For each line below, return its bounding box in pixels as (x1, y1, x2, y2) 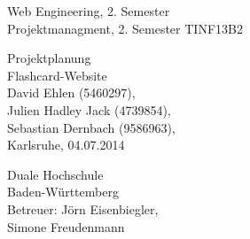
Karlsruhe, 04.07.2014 (7, 135, 125, 154)
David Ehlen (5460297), (7, 83, 136, 102)
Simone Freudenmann (7, 217, 125, 235)
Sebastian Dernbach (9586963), (7, 118, 176, 136)
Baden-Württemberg (7, 182, 119, 201)
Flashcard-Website (7, 66, 107, 84)
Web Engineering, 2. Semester (7, 2, 170, 19)
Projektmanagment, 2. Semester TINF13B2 (7, 19, 243, 37)
